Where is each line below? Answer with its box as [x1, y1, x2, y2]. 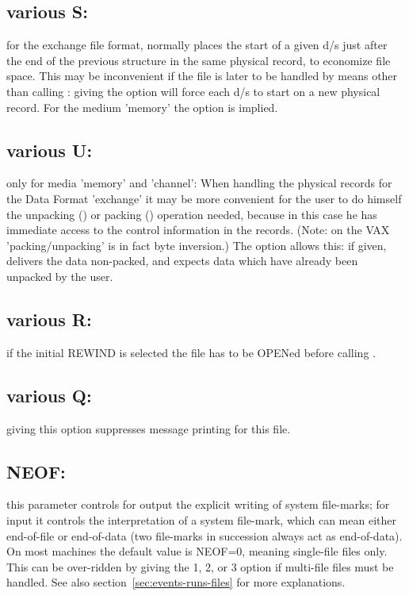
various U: [6, 137, 93, 162]
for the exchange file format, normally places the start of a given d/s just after [6, 37, 388, 53]
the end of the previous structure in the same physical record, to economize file [6, 52, 391, 68]
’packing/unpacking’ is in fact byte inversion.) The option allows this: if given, [6, 236, 387, 253]
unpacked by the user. [6, 267, 113, 284]
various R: [6, 306, 92, 331]
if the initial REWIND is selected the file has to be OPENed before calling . [6, 344, 376, 360]
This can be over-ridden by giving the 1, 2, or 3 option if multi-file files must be [6, 558, 394, 575]
